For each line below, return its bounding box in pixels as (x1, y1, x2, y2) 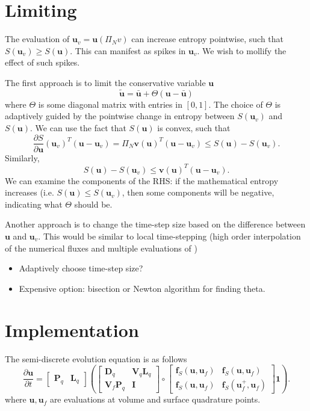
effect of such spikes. (5, 56, 80, 69)
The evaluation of (5, 32, 70, 45)
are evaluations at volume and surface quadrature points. (49, 393, 261, 406)
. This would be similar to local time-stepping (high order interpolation (38, 230, 301, 243)
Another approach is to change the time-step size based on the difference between (5, 218, 306, 230)
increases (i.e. (5, 186, 54, 199)
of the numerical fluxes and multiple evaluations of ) (5, 241, 197, 254)
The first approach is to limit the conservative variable (5, 76, 206, 88)
